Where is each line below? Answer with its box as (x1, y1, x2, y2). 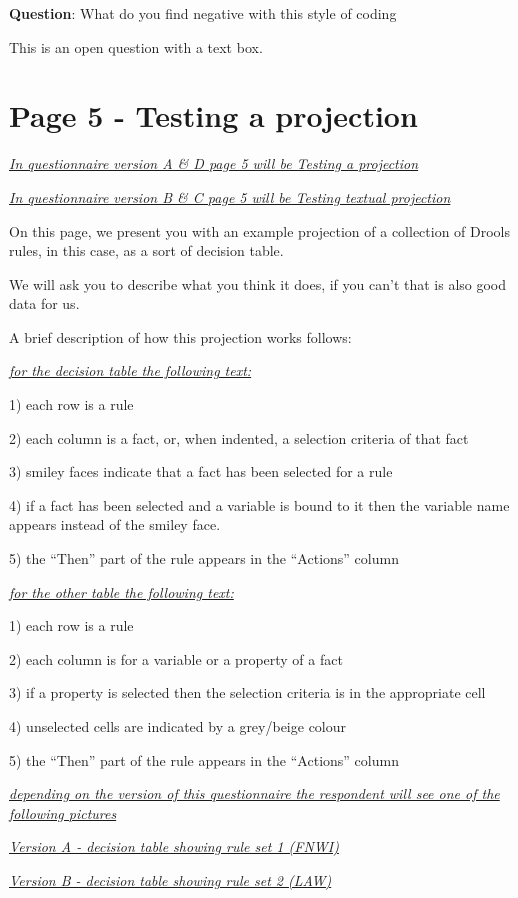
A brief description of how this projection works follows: (9, 326, 352, 347)
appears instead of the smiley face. (9, 514, 221, 535)
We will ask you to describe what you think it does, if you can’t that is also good (9, 273, 507, 294)
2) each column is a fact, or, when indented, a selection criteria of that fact (9, 427, 469, 448)
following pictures (9, 802, 117, 823)
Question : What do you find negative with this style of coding (9, 3, 397, 23)
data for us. (9, 293, 80, 314)
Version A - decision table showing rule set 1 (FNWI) (9, 836, 339, 857)
